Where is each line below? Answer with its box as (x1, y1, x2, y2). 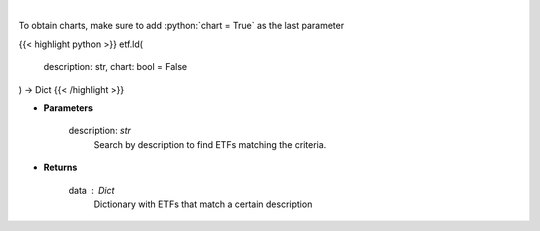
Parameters (43, 101, 94, 114)
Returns (43, 161, 78, 174)
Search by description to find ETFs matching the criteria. (93, 138, 327, 150)
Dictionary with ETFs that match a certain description (93, 198, 313, 210)
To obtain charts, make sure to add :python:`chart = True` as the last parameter (18, 20, 345, 32)
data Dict (68, 184, 115, 196)
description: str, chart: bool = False (43, 61, 188, 73)
